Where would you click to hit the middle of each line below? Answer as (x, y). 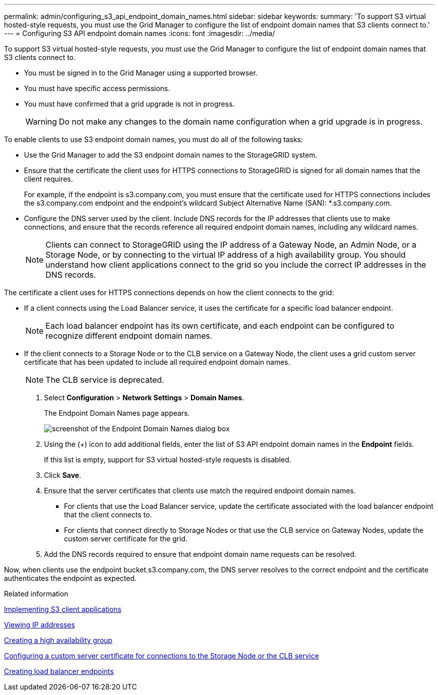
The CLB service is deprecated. (105, 380)
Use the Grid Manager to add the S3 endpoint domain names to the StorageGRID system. (171, 155)
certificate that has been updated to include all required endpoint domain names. (157, 362)
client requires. (48, 179)
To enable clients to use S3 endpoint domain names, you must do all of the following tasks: (153, 139)
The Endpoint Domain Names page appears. (117, 413)
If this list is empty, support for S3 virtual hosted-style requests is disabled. (168, 460)
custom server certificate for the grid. (126, 539)
